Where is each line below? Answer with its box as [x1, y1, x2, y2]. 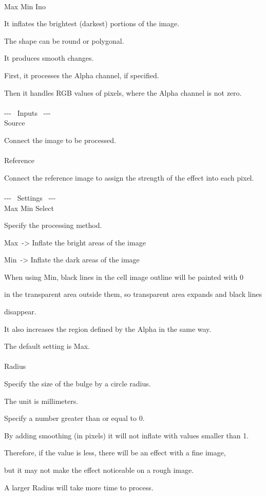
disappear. [4, 306, 36, 317]
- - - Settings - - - [4, 192, 56, 203]
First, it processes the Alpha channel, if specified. [4, 69, 159, 80]
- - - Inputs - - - [4, 107, 51, 118]
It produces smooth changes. [4, 52, 94, 63]
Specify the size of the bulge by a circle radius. [4, 378, 151, 389]
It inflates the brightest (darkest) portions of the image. [4, 18, 180, 29]
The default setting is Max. [4, 341, 90, 351]
